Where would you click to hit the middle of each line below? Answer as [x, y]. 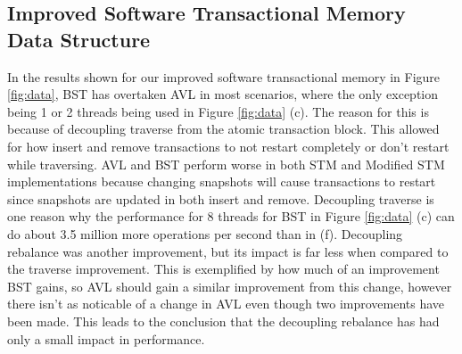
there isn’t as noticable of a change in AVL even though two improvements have [226, 304]
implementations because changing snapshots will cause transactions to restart [222, 181]
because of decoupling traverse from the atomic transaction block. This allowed [223, 129]
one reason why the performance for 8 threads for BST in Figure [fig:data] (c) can [231, 216]
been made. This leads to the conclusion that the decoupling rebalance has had [223, 321]
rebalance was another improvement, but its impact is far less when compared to [228, 251]
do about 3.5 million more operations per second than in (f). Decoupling [205, 233]
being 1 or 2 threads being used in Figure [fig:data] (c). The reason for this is [218, 111]
